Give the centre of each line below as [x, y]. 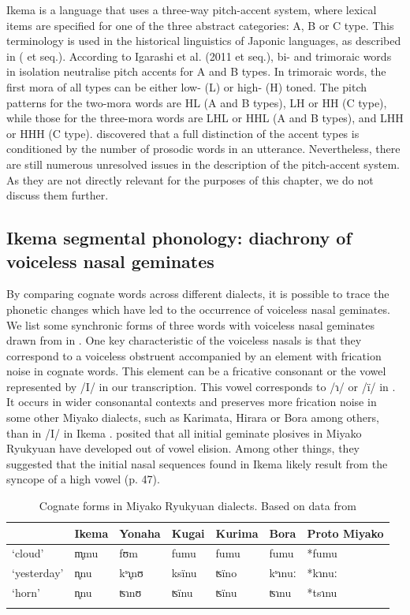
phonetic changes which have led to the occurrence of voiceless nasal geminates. [198, 309]
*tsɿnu [322, 593]
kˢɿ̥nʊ [131, 573]
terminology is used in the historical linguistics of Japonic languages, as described [204, 41]
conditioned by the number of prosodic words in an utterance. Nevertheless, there [203, 149]
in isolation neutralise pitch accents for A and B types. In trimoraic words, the [196, 71]
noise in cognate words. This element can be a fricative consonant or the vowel [196, 371]
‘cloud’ [28, 553]
